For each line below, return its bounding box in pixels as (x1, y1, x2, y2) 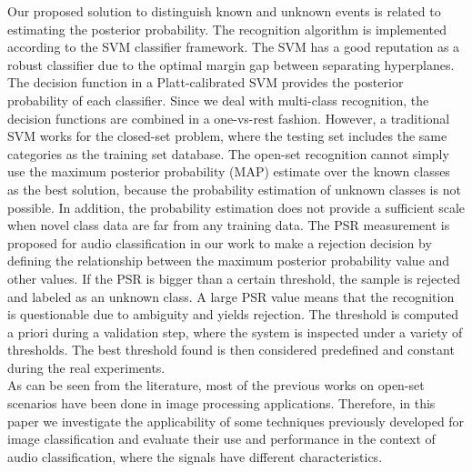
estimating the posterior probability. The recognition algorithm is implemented (7, 19, 447, 38)
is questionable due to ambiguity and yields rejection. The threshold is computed (7, 305, 458, 324)
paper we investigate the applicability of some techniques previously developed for (7, 411, 465, 430)
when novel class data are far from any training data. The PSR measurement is (7, 216, 450, 235)
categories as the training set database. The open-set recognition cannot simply (7, 144, 449, 163)
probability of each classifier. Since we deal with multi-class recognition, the (7, 90, 429, 109)
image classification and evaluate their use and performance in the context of (7, 429, 436, 448)
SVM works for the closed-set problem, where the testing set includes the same (7, 126, 447, 146)
